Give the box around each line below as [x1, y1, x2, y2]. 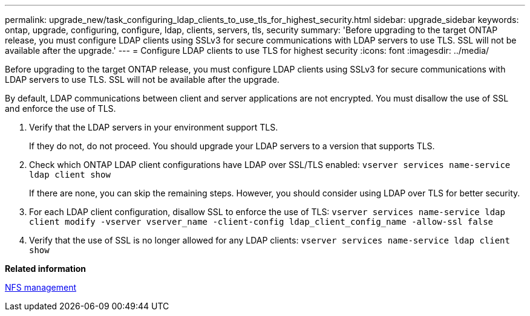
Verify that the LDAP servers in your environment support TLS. [29, 122, 278, 132]
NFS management [5, 282, 77, 292]
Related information [5, 263, 87, 274]
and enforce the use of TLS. [5, 103, 116, 114]
